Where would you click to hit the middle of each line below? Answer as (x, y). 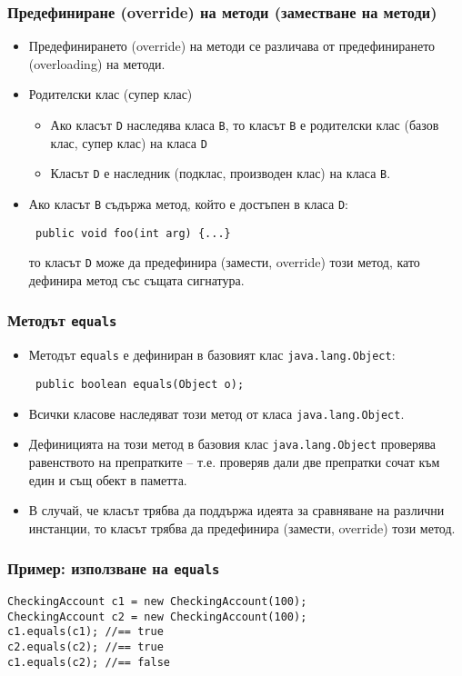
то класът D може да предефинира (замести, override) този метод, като (224, 262)
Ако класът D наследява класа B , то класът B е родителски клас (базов (245, 124)
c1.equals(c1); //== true (85, 632)
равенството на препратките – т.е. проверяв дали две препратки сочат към (234, 461)
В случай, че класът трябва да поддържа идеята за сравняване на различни (236, 510)
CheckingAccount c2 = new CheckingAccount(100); (157, 616)
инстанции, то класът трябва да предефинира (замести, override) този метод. (242, 527)
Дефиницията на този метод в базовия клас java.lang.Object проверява (232, 444)
